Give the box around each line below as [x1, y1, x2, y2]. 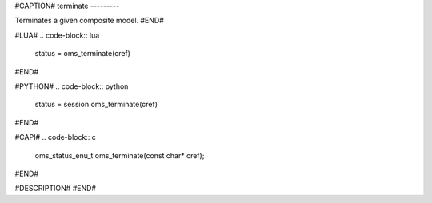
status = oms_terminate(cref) [34, 49, 131, 58]
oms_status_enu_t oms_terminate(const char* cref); [34, 150, 205, 160]
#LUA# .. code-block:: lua [14, 30, 100, 40]
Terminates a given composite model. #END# [14, 16, 164, 26]
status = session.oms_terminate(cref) [34, 100, 158, 109]
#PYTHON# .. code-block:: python [14, 81, 129, 91]
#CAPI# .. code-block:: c [14, 133, 96, 142]
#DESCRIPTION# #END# [14, 184, 96, 193]
